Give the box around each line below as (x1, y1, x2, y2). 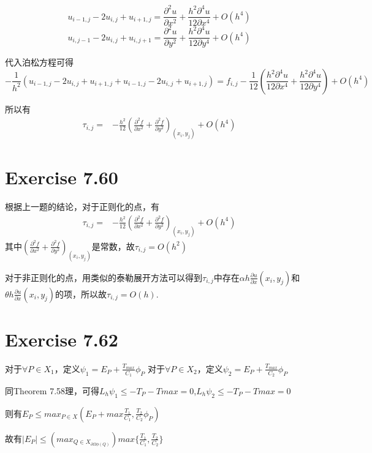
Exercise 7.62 (5, 326, 118, 351)
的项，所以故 (55, 287, 107, 300)
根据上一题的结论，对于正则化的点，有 (5, 200, 159, 213)
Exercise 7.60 (5, 165, 118, 190)
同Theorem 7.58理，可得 (5, 384, 100, 397)
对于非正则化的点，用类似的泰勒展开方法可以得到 (5, 271, 202, 283)
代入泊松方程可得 (5, 56, 74, 69)
